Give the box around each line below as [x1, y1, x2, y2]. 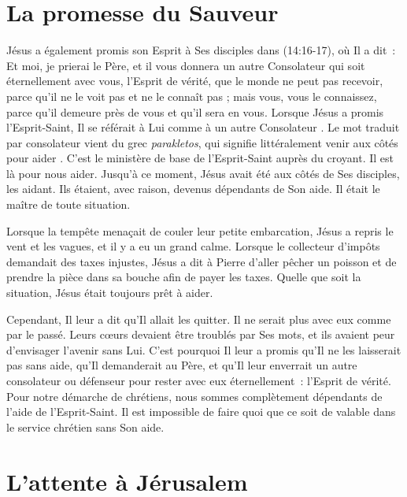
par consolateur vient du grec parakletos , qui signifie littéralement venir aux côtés [6, 134, 398, 150]
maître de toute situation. [6, 196, 131, 213]
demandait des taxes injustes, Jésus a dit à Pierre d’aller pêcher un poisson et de [6, 253, 397, 269]
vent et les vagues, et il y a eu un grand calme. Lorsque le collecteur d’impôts [6, 238, 380, 254]
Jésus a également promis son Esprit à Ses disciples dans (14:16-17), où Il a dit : [6, 42, 396, 58]
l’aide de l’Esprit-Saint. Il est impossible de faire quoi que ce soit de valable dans [6, 403, 396, 420]
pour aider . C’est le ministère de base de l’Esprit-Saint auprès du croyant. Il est [6, 150, 394, 166]
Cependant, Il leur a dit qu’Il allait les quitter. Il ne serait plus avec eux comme [6, 310, 391, 327]
